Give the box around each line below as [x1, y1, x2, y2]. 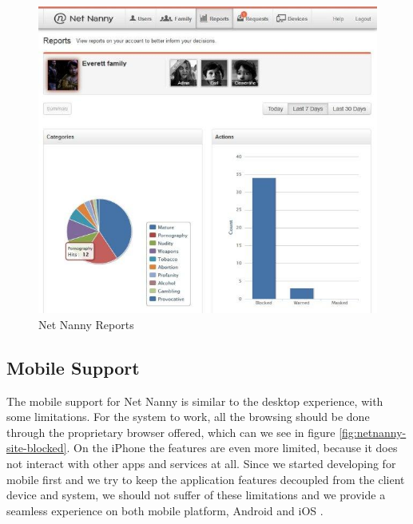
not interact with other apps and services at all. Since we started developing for [6, 455, 396, 472]
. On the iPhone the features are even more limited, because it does [66, 439, 398, 456]
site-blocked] [6, 439, 67, 456]
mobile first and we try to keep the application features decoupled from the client [6, 470, 405, 487]
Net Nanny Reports [38, 316, 134, 332]
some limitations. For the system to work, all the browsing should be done [6, 408, 370, 425]
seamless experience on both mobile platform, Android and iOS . [6, 502, 324, 518]
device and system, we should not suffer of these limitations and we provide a [6, 486, 386, 503]
